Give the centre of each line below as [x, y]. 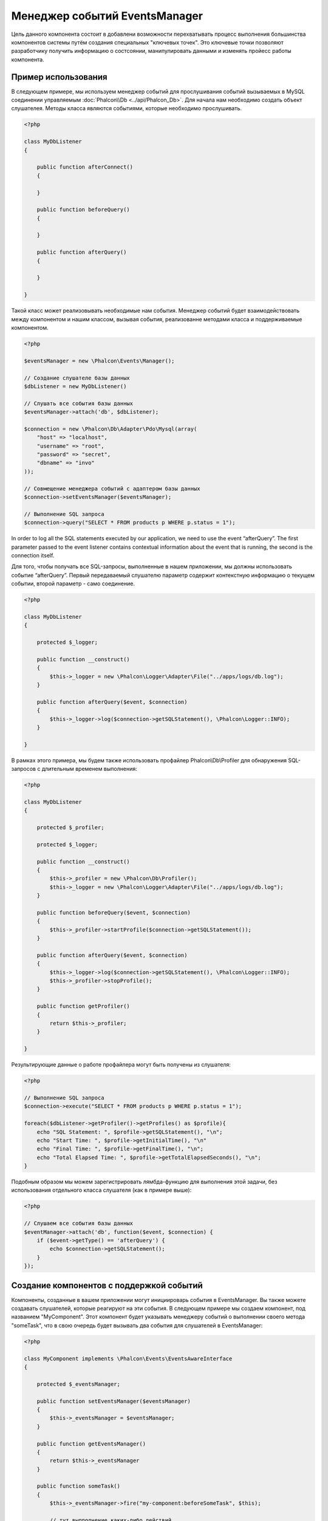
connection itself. [33, 555]
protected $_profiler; [70, 828]
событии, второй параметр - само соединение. [73, 583]
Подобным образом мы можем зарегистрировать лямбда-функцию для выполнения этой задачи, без [144, 1182]
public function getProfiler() [83, 1006]
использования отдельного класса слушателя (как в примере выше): [101, 1190]
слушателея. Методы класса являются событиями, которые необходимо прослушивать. [127, 108]
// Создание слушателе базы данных [77, 378]
